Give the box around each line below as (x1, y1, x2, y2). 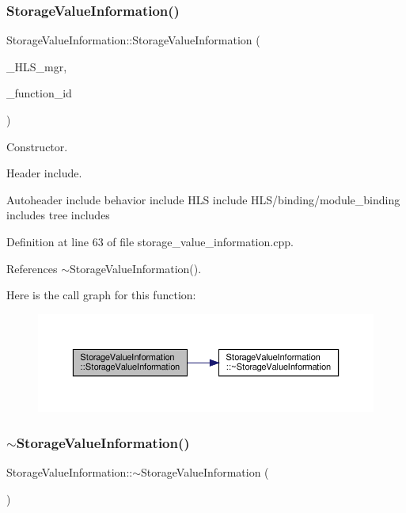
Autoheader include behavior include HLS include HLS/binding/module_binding (6, 191, 400, 207)
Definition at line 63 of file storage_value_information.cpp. (6, 233, 294, 249)
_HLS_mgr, (6, 58, 67, 74)
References (6, 260, 58, 276)
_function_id (6, 85, 72, 101)
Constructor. (6, 138, 68, 154)
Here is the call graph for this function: (6, 287, 196, 303)
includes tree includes (6, 207, 110, 223)
